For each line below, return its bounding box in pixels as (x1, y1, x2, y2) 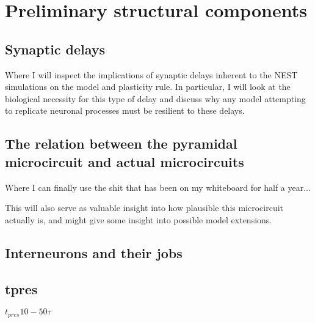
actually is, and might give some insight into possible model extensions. (5, 213, 272, 226)
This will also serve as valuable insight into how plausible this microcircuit (5, 201, 284, 214)
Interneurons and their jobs (5, 243, 183, 262)
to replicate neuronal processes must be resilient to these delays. (5, 104, 245, 117)
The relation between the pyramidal (5, 134, 237, 153)
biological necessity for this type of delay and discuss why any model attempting (5, 92, 306, 105)
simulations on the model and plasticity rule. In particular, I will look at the (5, 80, 291, 93)
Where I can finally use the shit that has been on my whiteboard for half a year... (5, 180, 311, 193)
